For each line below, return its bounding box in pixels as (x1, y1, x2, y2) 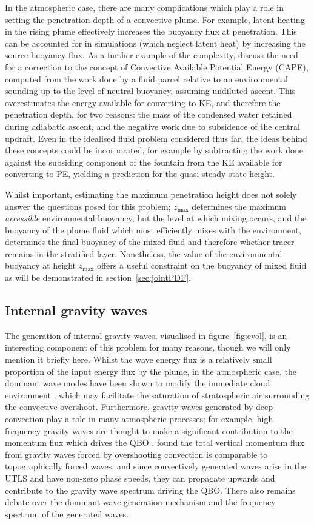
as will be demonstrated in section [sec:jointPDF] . (5, 271, 192, 284)
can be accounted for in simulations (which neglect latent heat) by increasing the (5, 36, 306, 49)
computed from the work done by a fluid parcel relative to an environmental (5, 72, 288, 85)
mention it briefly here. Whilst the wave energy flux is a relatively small (5, 353, 272, 366)
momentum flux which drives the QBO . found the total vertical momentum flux (5, 436, 304, 449)
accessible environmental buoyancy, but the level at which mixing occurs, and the (5, 212, 307, 224)
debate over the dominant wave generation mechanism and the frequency (5, 495, 276, 508)
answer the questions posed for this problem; (5, 200, 171, 212)
